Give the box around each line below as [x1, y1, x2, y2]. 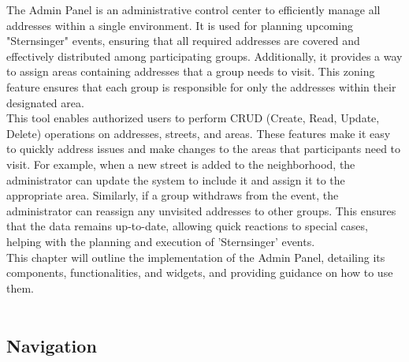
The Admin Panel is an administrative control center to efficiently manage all [6, 2, 381, 17]
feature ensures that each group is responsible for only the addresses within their [6, 78, 396, 95]
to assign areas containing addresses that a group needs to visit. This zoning [6, 63, 375, 80]
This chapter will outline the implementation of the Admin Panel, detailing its [6, 248, 385, 265]
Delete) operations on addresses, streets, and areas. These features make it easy [6, 125, 391, 141]
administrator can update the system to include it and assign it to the [6, 171, 345, 188]
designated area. [6, 94, 84, 110]
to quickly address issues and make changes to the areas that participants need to [6, 140, 401, 157]
